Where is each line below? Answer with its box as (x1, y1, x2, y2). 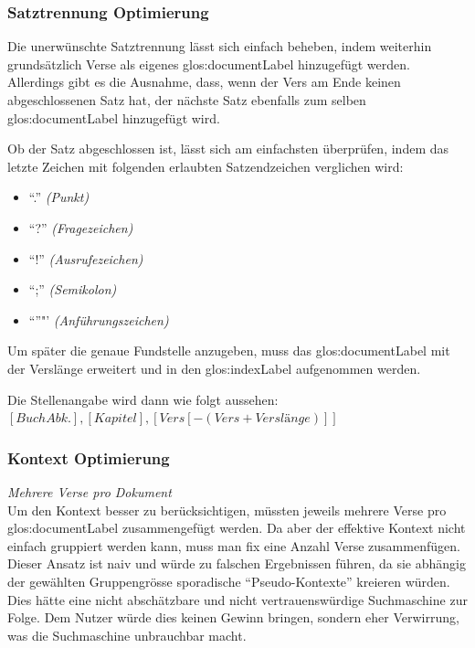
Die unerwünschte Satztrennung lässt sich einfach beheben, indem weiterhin (7, 37, 432, 56)
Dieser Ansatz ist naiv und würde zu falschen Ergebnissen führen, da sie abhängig (7, 554, 466, 573)
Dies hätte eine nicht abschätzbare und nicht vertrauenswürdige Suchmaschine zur (7, 590, 468, 609)
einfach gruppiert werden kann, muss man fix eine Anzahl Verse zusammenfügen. (7, 536, 460, 555)
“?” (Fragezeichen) (28, 218, 133, 237)
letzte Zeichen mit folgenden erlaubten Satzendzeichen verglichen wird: (7, 156, 404, 175)
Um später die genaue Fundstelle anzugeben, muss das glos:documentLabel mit (7, 341, 450, 360)
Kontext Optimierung (7, 446, 170, 469)
